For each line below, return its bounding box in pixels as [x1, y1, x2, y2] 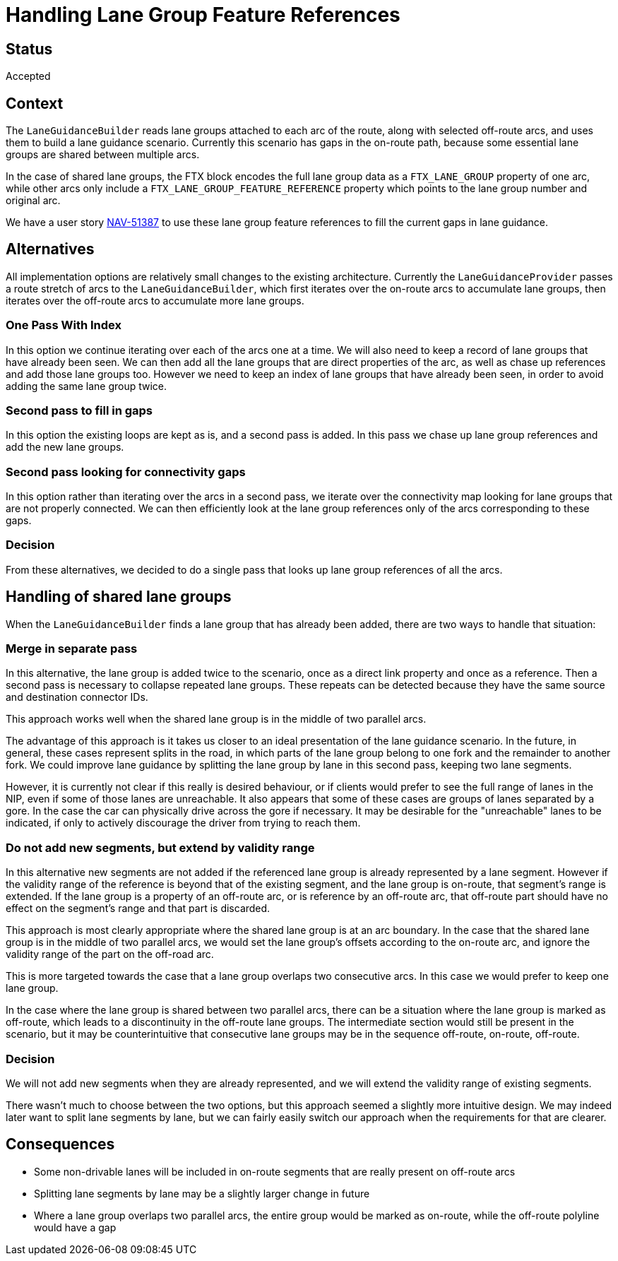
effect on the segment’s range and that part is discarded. [6, 902, 271, 915]
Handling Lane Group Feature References [6, 3, 400, 27]
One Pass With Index [6, 318, 121, 333]
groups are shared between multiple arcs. [6, 148, 200, 161]
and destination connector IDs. [6, 691, 148, 704]
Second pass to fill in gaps [6, 403, 153, 418]
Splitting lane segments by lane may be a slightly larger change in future [34, 1187, 370, 1200]
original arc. [6, 194, 61, 207]
